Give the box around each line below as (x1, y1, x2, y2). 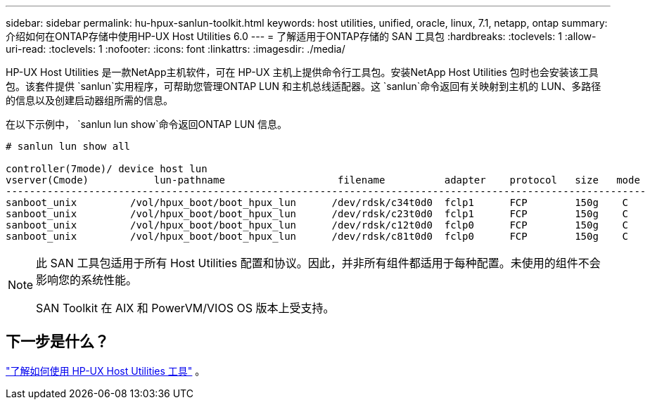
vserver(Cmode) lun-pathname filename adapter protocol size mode (6, 174, 640, 186)
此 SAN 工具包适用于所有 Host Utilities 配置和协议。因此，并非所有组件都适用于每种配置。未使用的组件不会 (36, 256, 601, 270)
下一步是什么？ (6, 333, 109, 351)
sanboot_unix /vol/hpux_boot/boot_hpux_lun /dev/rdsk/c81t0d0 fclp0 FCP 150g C (6, 231, 629, 242)
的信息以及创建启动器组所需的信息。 (6, 94, 173, 106)
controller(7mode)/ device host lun (6, 163, 208, 174)
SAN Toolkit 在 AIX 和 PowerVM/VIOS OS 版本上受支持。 (36, 301, 335, 315)
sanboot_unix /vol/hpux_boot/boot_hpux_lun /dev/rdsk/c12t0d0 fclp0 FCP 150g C (6, 219, 629, 231)
